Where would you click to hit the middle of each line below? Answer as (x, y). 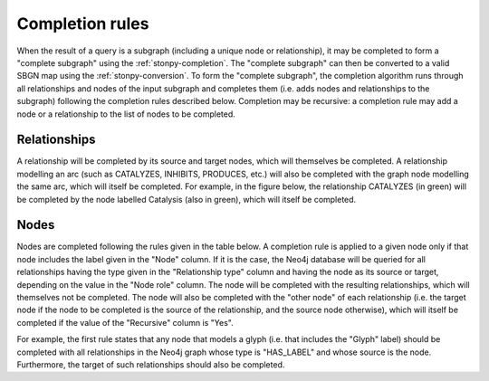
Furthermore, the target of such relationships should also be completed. (151, 365)
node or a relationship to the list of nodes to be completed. (126, 114)
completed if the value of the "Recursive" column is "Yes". (125, 322)
